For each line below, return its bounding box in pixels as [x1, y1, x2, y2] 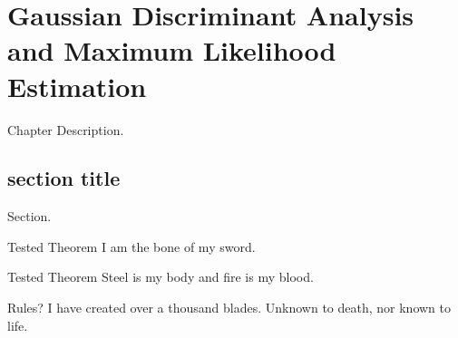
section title [7, 164, 121, 192]
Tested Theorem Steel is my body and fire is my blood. [7, 267, 314, 286]
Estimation [7, 67, 147, 104]
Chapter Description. [7, 120, 124, 139]
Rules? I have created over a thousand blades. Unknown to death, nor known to [7, 298, 451, 317]
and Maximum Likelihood [7, 32, 336, 69]
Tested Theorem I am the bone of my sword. [7, 237, 256, 256]
